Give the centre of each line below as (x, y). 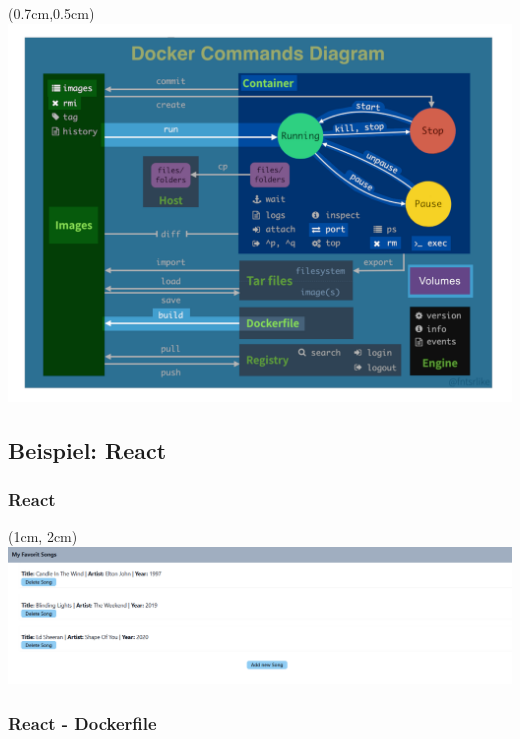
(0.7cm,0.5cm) (51, 13)
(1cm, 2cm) (43, 536)
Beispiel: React (87, 449)
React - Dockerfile (82, 722)
